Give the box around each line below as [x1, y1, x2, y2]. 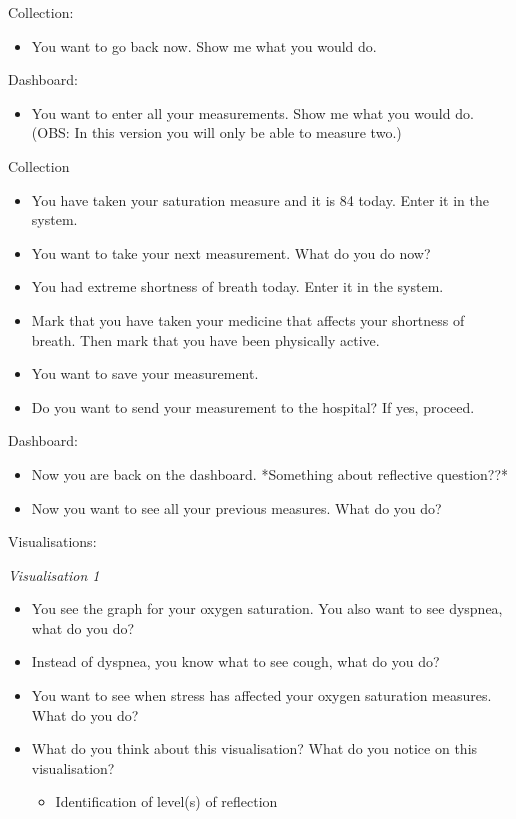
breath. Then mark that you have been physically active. [31, 329, 380, 350]
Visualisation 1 [8, 564, 100, 585]
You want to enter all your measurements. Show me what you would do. [31, 102, 474, 123]
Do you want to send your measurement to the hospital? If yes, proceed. [31, 396, 475, 417]
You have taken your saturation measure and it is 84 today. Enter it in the [31, 189, 489, 210]
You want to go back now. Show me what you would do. [31, 35, 377, 56]
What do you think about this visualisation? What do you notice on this [31, 738, 478, 759]
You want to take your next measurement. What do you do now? [31, 242, 431, 263]
